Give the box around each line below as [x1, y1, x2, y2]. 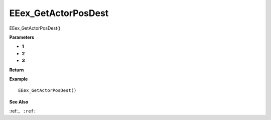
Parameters [9, 34, 35, 40]
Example [9, 76, 28, 82]
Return [9, 67, 24, 73]
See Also [9, 98, 29, 105]
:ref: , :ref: [9, 108, 37, 114]
